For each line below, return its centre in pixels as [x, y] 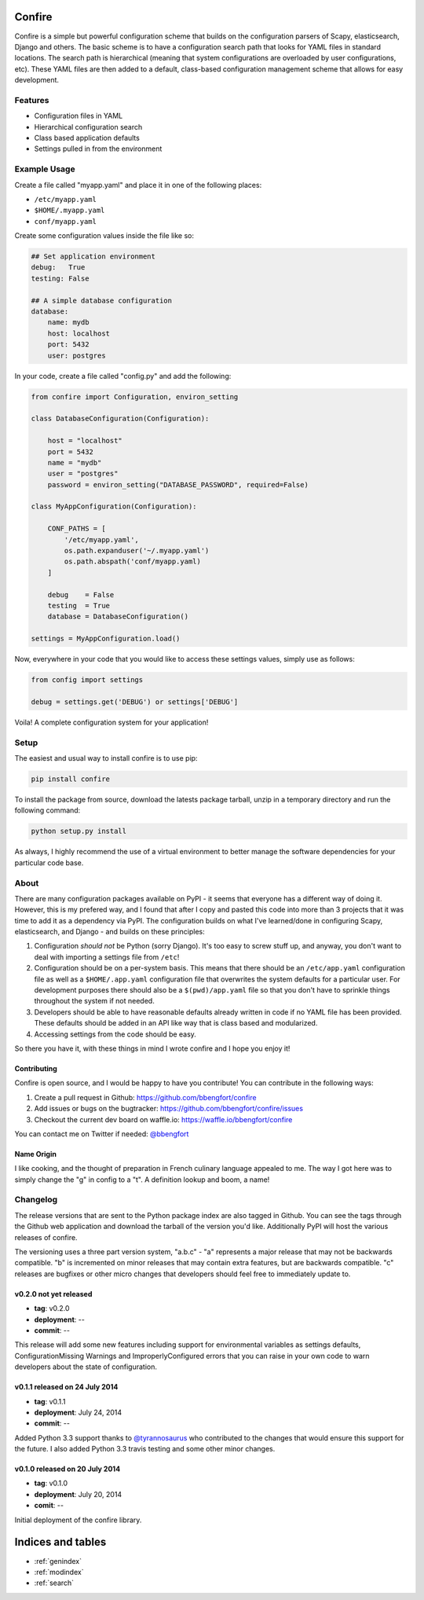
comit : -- [49, 1506]
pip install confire [70, 779]
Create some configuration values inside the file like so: [104, 236]
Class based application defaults [87, 138]
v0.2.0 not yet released [53, 1294]
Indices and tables [60, 1542]
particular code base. [49, 862]
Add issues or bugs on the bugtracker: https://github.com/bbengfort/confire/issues [169, 1109]
